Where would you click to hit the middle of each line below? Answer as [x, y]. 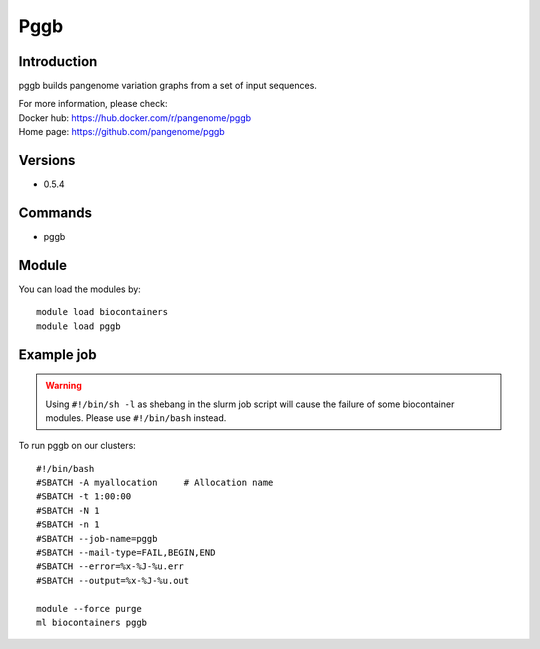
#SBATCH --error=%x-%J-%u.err [110, 566]
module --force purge [89, 608]
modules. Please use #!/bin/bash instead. [136, 417]
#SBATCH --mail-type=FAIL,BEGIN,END [126, 553]
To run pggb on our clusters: [77, 446]
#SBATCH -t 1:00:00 [84, 496]
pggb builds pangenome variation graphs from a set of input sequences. [167, 86]
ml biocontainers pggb [92, 622]
